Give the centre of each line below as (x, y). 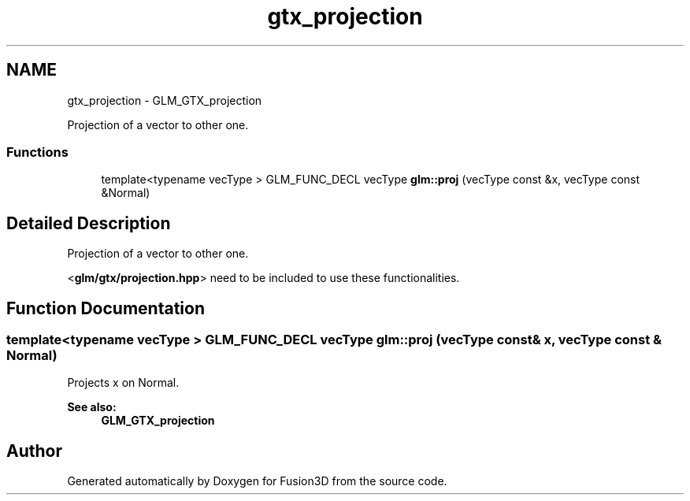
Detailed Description (89, 223)
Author (34, 451)
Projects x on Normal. (123, 383)
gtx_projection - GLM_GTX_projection (165, 100)
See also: (92, 407)
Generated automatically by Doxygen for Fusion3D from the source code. (257, 481)
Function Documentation (106, 308)
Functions (37, 152)
